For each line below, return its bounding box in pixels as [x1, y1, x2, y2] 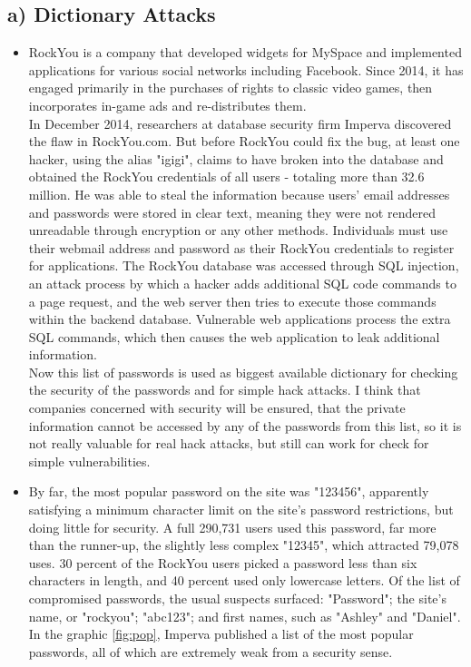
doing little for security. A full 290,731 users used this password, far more [28, 517, 437, 536]
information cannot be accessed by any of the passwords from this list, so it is [28, 416, 462, 435]
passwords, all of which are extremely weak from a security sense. [28, 642, 393, 661]
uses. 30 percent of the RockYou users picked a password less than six [28, 553, 417, 572]
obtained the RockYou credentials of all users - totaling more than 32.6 [28, 167, 425, 186]
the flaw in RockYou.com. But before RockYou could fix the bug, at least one [28, 132, 460, 151]
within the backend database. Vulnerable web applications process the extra [28, 309, 451, 329]
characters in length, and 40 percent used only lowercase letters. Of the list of [28, 571, 460, 590]
